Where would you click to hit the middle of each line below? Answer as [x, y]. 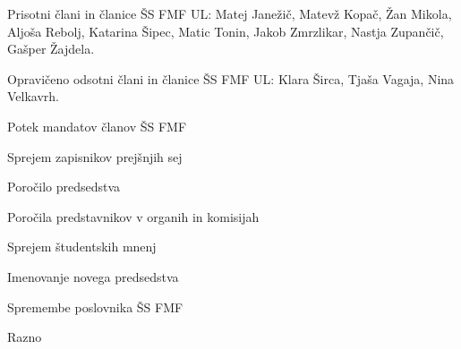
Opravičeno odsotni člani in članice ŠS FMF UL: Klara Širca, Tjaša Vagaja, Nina [231, 78]
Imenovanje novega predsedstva [93, 276]
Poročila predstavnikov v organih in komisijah [133, 216]
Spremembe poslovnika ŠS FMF [95, 306]
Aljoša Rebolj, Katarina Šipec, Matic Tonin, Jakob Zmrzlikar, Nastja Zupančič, [226, 31]
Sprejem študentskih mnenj [82, 247]
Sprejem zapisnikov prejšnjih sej [95, 156]
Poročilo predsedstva [64, 187]
